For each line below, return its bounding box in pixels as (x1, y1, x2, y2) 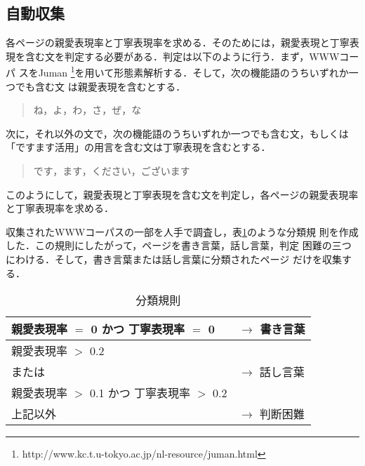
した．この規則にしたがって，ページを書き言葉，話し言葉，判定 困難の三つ (6, 238, 352, 253)
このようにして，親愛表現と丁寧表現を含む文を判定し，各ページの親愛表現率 (6, 187, 359, 201)
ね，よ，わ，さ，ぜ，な (33, 102, 142, 117)
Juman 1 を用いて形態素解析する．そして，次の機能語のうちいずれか (38, 63, 349, 80)
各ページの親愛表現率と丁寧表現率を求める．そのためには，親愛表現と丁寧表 (6, 35, 359, 50)
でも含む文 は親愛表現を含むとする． (15, 79, 186, 93)
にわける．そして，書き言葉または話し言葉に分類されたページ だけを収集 (6, 251, 342, 266)
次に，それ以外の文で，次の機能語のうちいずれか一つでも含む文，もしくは (6, 126, 349, 140)
